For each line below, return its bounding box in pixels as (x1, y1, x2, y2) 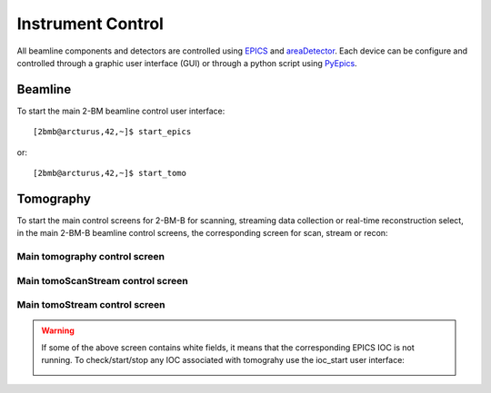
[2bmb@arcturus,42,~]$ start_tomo (33, 168, 186, 179)
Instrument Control (16, 14, 164, 34)
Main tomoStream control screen (16, 299, 165, 311)
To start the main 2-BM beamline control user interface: (16, 105, 225, 116)
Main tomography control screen (16, 251, 165, 263)
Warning (41, 325, 75, 336)
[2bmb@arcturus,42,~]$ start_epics (33, 127, 192, 137)
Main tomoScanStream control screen (16, 274, 188, 287)
